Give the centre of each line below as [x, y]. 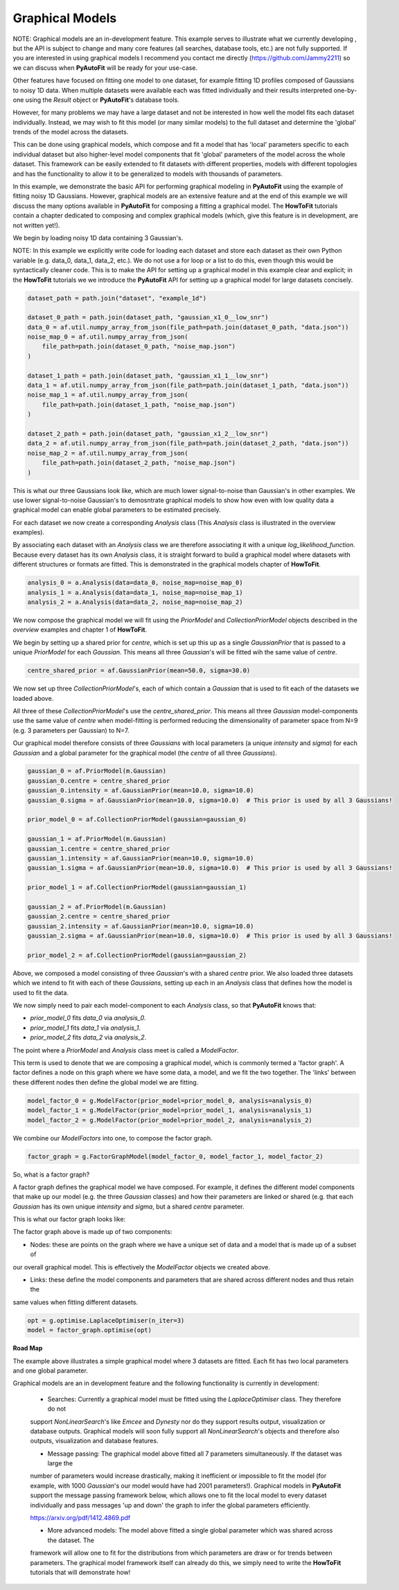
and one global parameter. [50, 1370]
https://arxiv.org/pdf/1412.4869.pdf [80, 1518]
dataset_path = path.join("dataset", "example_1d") [117, 298]
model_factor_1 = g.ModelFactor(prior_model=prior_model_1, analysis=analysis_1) [170, 1110]
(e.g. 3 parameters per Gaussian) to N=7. [71, 730]
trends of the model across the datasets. [71, 132]
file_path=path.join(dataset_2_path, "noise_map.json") [139, 463]
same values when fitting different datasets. [76, 1302]
